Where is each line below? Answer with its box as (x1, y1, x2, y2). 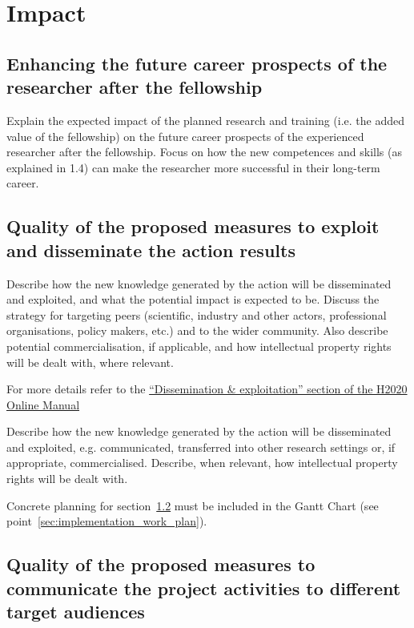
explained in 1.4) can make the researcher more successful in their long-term (6, 159, 380, 175)
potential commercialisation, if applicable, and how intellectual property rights (6, 337, 392, 354)
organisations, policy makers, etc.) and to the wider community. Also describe (6, 322, 388, 339)
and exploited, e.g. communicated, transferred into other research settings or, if (6, 438, 396, 455)
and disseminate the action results (6, 237, 295, 262)
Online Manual (6, 396, 80, 413)
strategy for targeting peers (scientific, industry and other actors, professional (6, 306, 387, 323)
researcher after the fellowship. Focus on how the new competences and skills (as (6, 143, 402, 160)
